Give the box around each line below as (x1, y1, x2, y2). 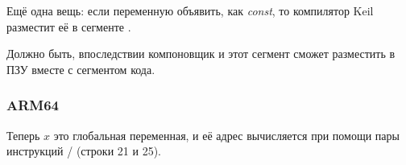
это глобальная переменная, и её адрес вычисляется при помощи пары (53, 126, 400, 143)
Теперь (6, 126, 40, 143)
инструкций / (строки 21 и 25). (6, 142, 161, 159)
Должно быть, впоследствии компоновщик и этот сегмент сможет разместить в (6, 45, 396, 62)
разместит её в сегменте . (6, 18, 131, 35)
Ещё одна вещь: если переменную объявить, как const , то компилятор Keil (6, 2, 374, 19)
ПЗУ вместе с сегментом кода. (6, 60, 155, 77)
